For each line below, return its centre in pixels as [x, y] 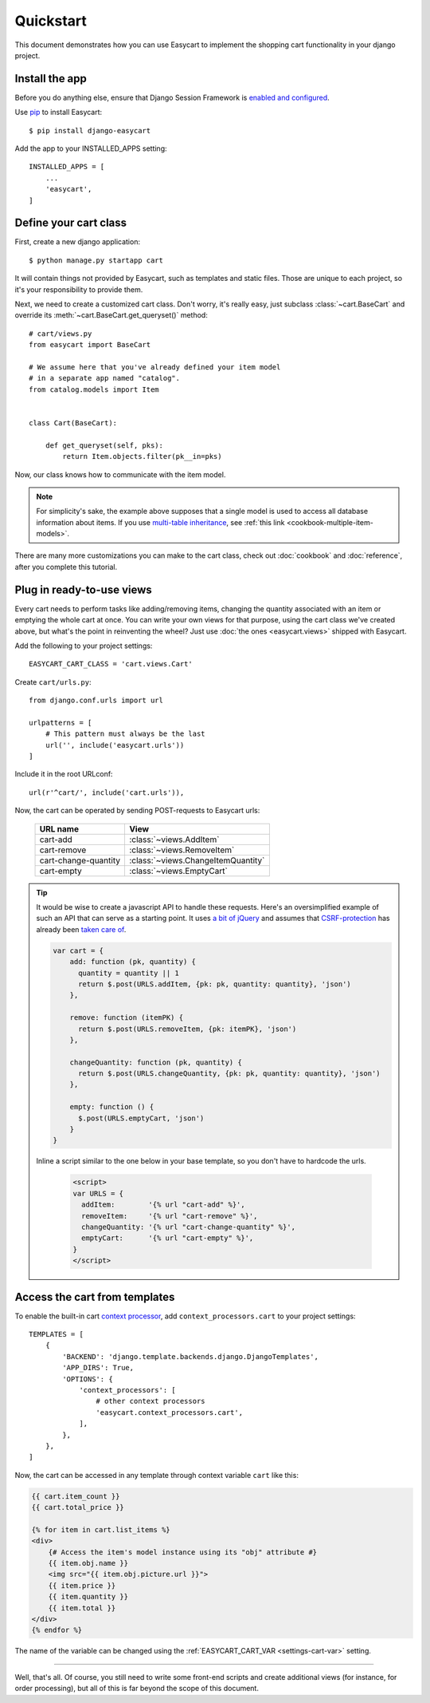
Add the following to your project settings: [84, 646]
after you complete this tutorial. [66, 567]
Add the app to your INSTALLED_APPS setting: [91, 148]
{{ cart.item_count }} [76, 1496]
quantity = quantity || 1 [129, 973]
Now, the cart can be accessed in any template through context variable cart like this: [156, 1475]
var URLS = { [98, 1193]
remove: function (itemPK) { [126, 1018]
